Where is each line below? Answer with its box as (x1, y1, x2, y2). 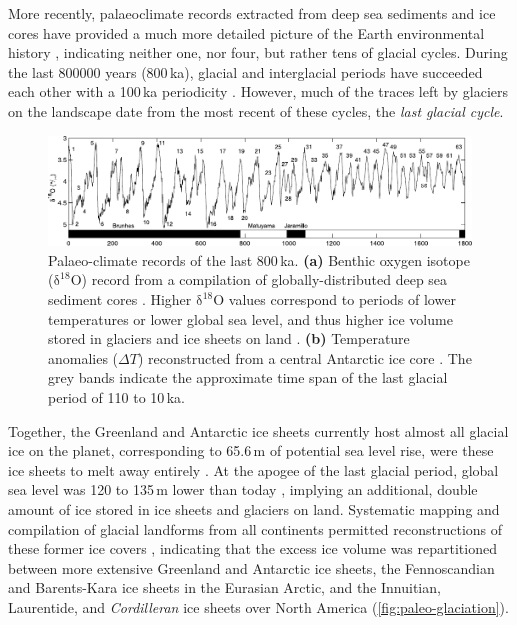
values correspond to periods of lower (228, 289, 456, 309)
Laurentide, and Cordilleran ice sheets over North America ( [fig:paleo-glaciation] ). (8, 596, 509, 617)
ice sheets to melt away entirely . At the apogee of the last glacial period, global (8, 459, 499, 480)
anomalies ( (48, 347, 119, 368)
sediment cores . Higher (48, 289, 192, 309)
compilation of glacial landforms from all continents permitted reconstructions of (8, 518, 503, 539)
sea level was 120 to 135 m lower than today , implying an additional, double (8, 479, 478, 500)
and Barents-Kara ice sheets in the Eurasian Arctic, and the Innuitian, (8, 577, 441, 598)
